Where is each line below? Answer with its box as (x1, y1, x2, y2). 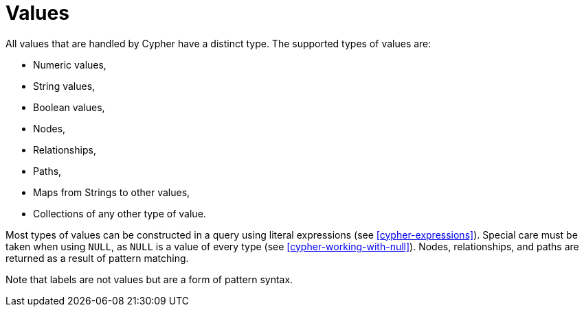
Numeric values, (33, 58, 106, 71)
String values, (33, 80, 96, 92)
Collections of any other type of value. (33, 207, 206, 219)
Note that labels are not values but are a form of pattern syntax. (5, 273, 293, 285)
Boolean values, (33, 101, 105, 113)
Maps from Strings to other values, (33, 186, 190, 198)
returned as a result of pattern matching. (5, 252, 189, 264)
